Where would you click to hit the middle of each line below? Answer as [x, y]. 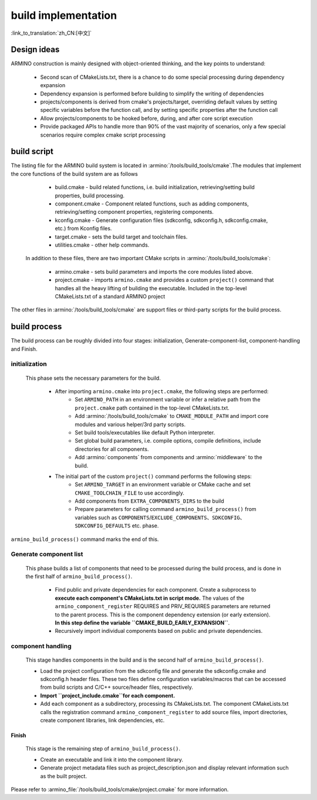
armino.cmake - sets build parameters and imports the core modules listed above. [154, 271]
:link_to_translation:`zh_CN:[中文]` [51, 33]
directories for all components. [112, 449]
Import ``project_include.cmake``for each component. [108, 695]
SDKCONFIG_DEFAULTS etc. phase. [117, 526]
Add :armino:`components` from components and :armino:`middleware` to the [168, 457]
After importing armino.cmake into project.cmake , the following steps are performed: [162, 391]
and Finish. [24, 349]
